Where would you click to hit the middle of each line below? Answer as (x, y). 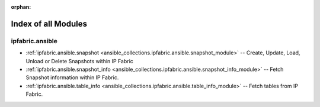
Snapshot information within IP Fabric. (72, 77)
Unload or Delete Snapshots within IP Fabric (79, 61)
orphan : (21, 7)
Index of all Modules (49, 24)
